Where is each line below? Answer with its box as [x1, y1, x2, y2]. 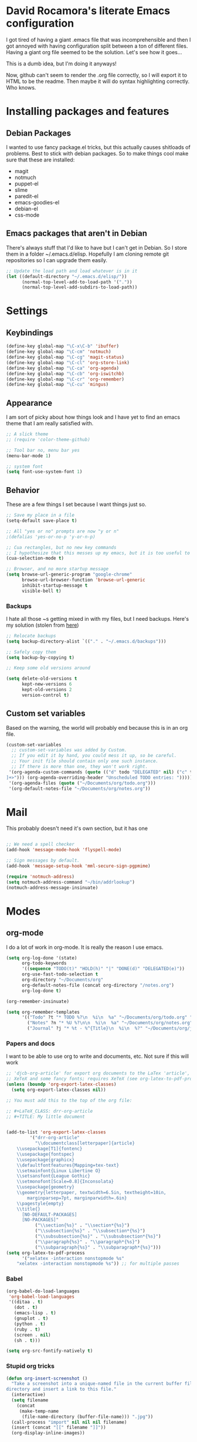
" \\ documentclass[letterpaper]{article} [35, 1140, 135, 1146]
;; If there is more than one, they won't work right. [11, 764, 148, 770]
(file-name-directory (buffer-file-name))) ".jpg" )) [21, 1414, 154, 1420]
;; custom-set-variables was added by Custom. [11, 747, 127, 753]
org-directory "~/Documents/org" [21, 977, 104, 983]
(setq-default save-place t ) [6, 518, 77, 524]
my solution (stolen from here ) [6, 621, 79, 629]
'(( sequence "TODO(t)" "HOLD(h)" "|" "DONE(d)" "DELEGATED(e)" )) [21, 966, 185, 972]
